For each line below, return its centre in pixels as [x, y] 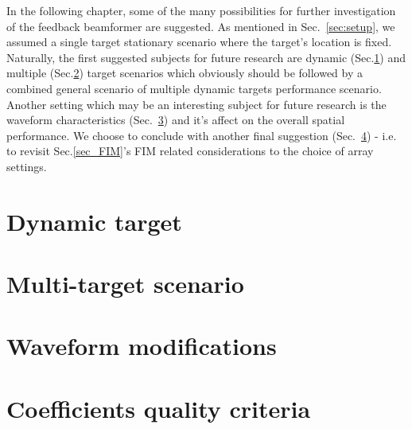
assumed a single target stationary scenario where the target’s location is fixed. [199, 42]
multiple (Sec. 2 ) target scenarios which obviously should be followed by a [185, 73]
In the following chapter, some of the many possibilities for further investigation [201, 10]
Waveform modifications [142, 346]
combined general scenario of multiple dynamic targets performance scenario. [194, 88]
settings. [27, 166]
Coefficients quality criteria [159, 408]
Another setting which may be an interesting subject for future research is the [196, 104]
